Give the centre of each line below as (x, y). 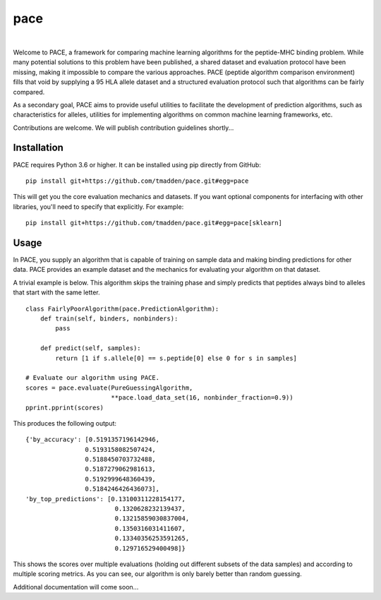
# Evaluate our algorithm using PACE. (93, 378)
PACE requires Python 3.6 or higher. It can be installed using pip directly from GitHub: (137, 164)
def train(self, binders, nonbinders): (109, 319)
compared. (29, 92)
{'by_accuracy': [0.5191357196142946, (93, 440)
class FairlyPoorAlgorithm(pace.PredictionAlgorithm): (122, 308)
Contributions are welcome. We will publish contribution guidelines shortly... (123, 128)
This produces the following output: (65, 423)
